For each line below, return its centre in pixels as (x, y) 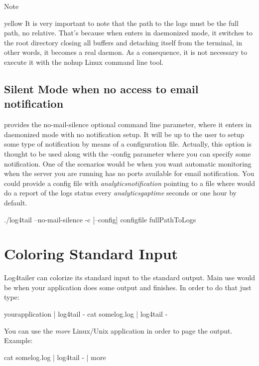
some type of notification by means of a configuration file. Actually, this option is (128, 144)
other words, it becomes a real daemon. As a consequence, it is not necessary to (126, 52)
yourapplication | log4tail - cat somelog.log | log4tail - (86, 314)
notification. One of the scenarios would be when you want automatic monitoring (128, 163)
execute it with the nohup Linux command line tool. (84, 62)
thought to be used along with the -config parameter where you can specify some (128, 153)
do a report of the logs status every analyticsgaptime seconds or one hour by (120, 193)
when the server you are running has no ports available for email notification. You (129, 173)
